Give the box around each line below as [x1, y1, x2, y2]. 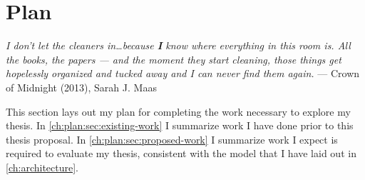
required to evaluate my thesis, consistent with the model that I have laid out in [6, 146, 356, 161]
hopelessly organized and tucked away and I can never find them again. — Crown [6, 66, 360, 81]
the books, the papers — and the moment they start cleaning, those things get [6, 51, 341, 66]
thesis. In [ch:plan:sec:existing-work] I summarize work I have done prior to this [6, 118, 354, 133]
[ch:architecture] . [6, 159, 78, 174]
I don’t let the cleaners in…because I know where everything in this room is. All [6, 38, 351, 53]
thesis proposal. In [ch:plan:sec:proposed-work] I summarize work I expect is [6, 131, 338, 146]
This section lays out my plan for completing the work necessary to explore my [6, 104, 351, 119]
